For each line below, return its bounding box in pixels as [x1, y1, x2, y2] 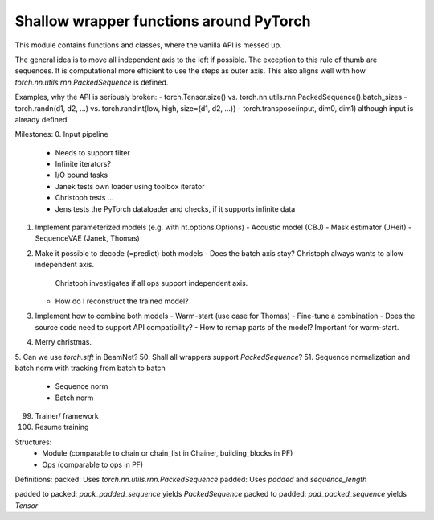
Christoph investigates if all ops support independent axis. [55, 278, 248, 287]
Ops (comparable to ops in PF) [42, 460, 144, 469]
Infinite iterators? [55, 159, 112, 169]
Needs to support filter [55, 147, 130, 157]
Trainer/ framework [35, 411, 100, 421]
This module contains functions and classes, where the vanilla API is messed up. [14, 40, 282, 50]
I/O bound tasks [55, 170, 108, 180]
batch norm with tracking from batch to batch [14, 363, 166, 373]
